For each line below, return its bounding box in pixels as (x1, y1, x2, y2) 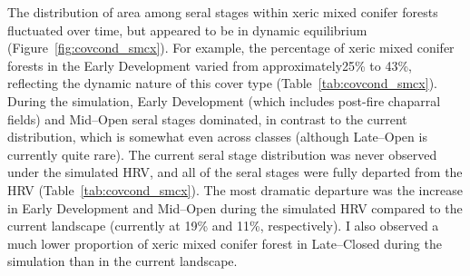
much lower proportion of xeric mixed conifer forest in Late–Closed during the (7, 233, 442, 252)
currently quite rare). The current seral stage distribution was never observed (7, 144, 437, 163)
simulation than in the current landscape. (7, 251, 238, 271)
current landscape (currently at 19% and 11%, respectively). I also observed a (7, 216, 439, 235)
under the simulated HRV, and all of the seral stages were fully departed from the (7, 163, 463, 182)
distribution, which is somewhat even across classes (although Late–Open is (7, 127, 427, 146)
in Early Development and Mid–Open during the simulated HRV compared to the (7, 198, 463, 217)
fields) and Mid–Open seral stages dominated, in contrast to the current (7, 109, 407, 128)
